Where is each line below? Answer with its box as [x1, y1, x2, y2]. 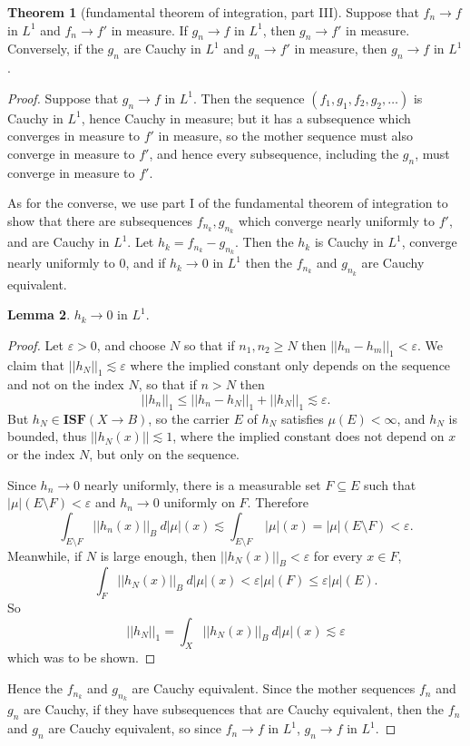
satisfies [280, 408, 324, 427]
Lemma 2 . [7, 305, 71, 324]
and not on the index [7, 375, 124, 394]
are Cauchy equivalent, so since [48, 719, 221, 738]
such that [364, 475, 416, 494]
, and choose [96, 335, 166, 354]
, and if [125, 253, 166, 272]
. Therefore [247, 493, 308, 512]
